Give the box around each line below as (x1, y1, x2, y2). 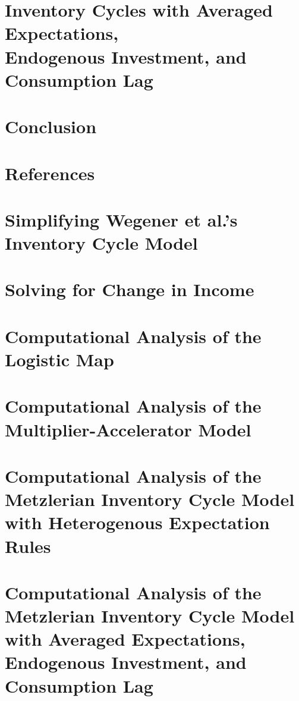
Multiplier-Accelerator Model (5, 417, 251, 441)
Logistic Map (5, 347, 114, 371)
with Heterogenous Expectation (5, 510, 270, 535)
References (5, 161, 95, 185)
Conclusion (5, 114, 97, 139)
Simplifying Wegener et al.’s (5, 207, 238, 231)
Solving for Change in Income (5, 277, 254, 301)
